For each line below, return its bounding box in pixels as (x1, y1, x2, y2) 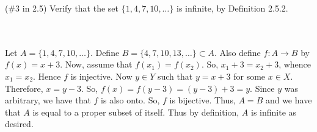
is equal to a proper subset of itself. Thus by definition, (32, 105, 239, 118)
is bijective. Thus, (169, 94, 236, 106)
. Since (250, 82, 275, 94)
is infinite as (250, 105, 297, 118)
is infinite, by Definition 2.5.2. (176, 2, 288, 14)
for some (233, 69, 266, 82)
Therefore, (5, 82, 43, 94)
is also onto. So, (101, 94, 160, 106)
